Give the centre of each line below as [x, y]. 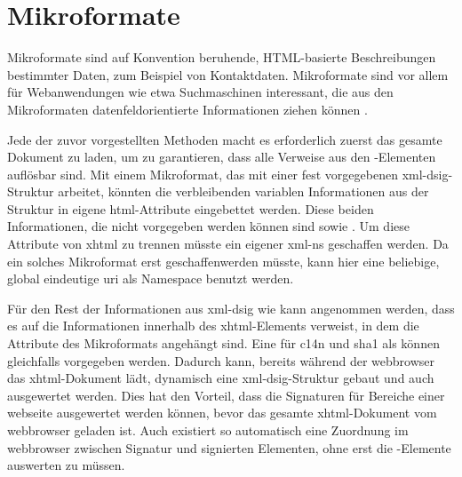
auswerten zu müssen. [66, 465]
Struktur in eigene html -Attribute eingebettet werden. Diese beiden [191, 208]
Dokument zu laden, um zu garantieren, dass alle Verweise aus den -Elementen [222, 157]
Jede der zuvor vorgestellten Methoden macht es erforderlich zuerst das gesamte [225, 139]
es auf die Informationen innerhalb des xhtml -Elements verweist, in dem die [213, 326]
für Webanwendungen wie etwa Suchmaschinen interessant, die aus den [200, 92]
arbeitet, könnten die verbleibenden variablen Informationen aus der [243, 191]
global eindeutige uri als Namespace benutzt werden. [151, 278]
